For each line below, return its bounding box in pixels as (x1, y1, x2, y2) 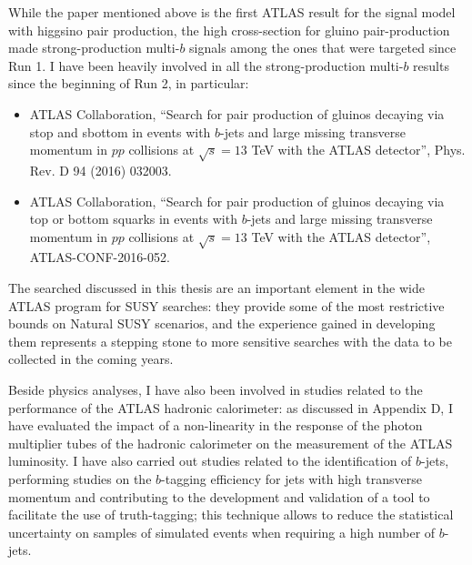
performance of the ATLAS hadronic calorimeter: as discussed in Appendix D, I (8, 398, 453, 417)
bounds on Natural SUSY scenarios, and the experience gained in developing (8, 314, 436, 333)
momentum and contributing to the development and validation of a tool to (8, 487, 430, 506)
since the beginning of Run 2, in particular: (8, 74, 249, 93)
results (413, 55, 449, 75)
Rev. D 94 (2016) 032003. (29, 160, 172, 179)
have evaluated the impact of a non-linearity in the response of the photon (8, 416, 423, 435)
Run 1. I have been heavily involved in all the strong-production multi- (8, 55, 404, 75)
